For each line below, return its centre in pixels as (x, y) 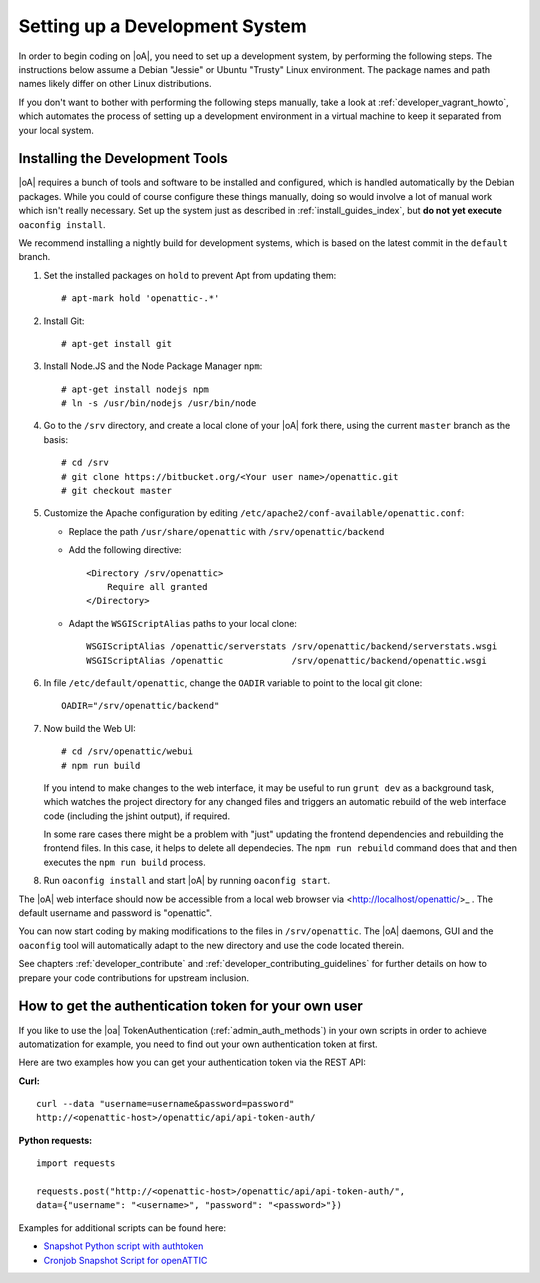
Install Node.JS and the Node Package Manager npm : (153, 366)
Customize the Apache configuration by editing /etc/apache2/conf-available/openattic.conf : (254, 513)
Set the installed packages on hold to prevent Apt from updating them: (190, 275)
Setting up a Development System (162, 26)
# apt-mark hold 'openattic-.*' (140, 298)
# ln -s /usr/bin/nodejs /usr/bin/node (159, 403)
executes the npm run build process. (125, 862)
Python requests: (55, 1140)
